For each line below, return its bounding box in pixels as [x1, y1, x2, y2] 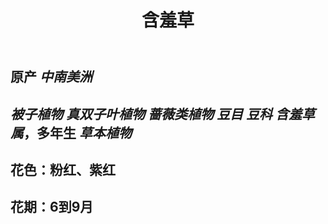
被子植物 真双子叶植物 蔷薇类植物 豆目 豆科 [10, 106, 273, 123]
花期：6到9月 [10, 199, 94, 216]
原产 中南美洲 [10, 69, 93, 86]
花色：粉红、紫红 [10, 161, 116, 178]
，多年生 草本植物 [23, 124, 132, 141]
